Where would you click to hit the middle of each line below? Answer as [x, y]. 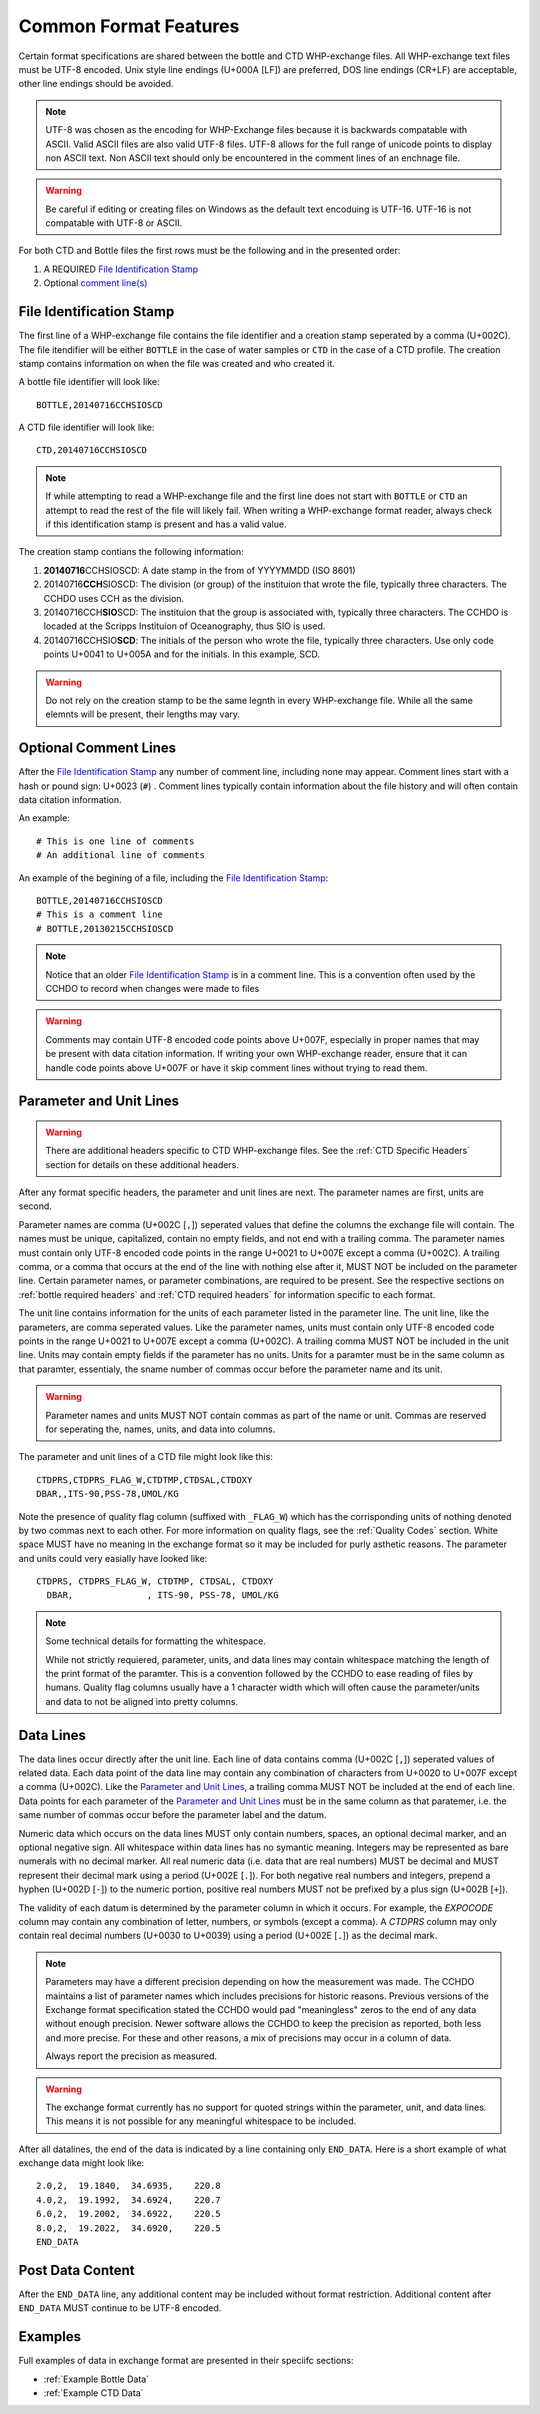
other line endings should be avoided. [96, 84]
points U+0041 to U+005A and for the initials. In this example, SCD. [181, 654]
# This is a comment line [100, 914]
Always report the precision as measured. [131, 2056]
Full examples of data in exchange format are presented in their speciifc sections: [186, 2361]
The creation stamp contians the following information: [131, 552]
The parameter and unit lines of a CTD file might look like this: [146, 1457]
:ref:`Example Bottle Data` [96, 2379]
